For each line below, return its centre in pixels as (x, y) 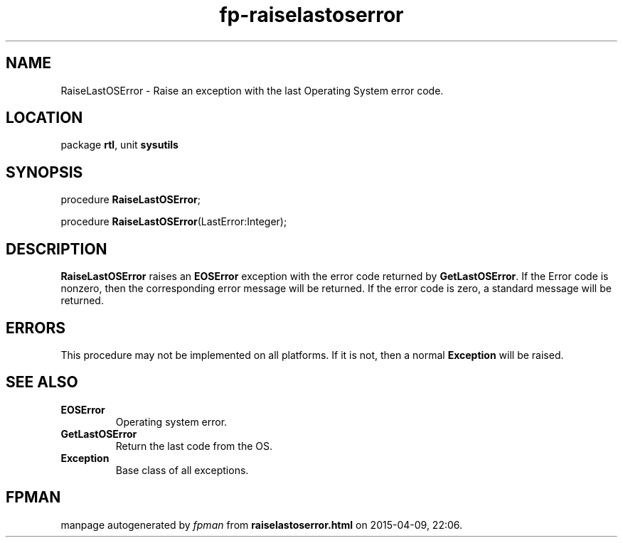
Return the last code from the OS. (194, 446)
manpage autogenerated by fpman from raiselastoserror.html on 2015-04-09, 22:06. (262, 525)
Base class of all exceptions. (182, 470)
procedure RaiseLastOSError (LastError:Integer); (174, 222)
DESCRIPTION (57, 249)
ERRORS (36, 328)
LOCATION (44, 118)
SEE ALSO (42, 382)
